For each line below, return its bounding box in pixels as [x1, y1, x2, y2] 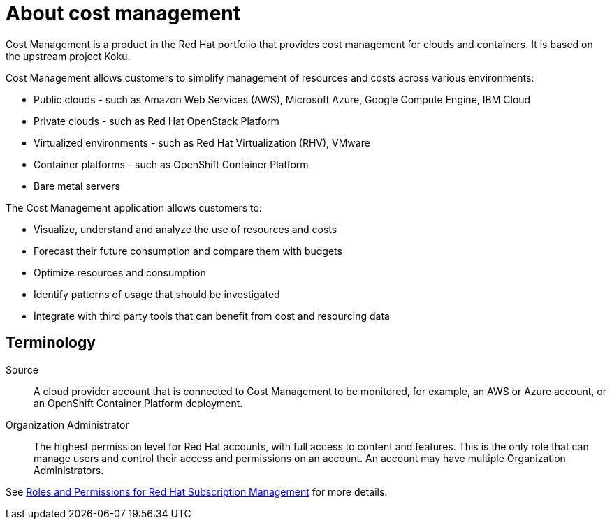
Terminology [6, 334, 96, 352]
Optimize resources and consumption [34, 266, 206, 279]
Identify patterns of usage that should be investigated [34, 288, 280, 300]
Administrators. [34, 464, 104, 476]
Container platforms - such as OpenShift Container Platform [34, 158, 309, 170]
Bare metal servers [34, 179, 120, 192]
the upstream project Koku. [6, 50, 131, 62]
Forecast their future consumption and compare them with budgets [34, 244, 342, 257]
